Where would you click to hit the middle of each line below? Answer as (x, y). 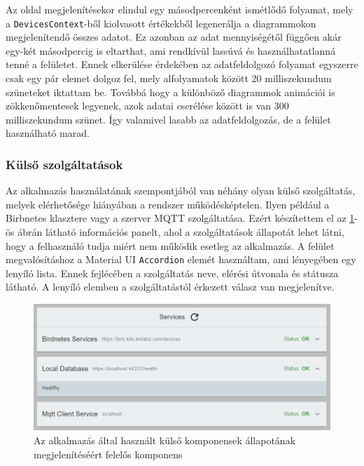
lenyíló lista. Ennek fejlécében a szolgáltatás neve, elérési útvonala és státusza (172, 273)
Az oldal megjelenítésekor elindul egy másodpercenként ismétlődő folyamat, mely (180, 9)
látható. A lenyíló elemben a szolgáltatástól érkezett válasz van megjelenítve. (170, 287)
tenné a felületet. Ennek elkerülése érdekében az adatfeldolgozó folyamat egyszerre (182, 64)
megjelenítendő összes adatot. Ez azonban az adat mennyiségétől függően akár (174, 37)
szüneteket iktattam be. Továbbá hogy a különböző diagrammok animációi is (170, 92)
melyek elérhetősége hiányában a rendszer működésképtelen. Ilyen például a (168, 204)
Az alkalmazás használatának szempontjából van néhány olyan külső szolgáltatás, (181, 191)
